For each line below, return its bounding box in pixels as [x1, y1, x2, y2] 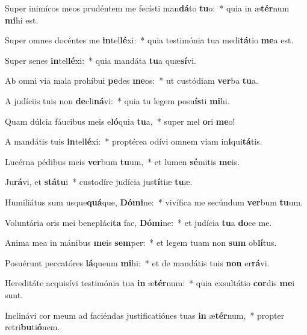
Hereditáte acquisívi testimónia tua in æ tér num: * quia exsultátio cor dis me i [5, 277, 295, 289]
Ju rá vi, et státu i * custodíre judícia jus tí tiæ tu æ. [5, 175, 193, 188]
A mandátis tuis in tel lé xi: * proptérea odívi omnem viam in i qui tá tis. [5, 135, 262, 148]
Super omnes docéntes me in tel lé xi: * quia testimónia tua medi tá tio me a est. [5, 34, 294, 46]
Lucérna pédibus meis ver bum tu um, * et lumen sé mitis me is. [5, 155, 240, 167]
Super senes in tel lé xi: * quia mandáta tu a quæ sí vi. [5, 54, 196, 66]
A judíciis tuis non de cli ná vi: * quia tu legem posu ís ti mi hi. [5, 94, 230, 107]
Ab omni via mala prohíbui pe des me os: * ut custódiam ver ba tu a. [5, 74, 258, 87]
